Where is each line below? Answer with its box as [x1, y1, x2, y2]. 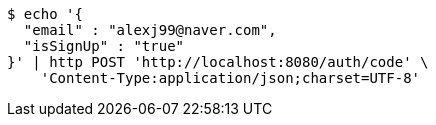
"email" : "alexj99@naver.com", [23, 22, 277, 38]
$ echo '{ [7, 6, 83, 22]
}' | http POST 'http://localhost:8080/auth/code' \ [7, 54, 429, 70]
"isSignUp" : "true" [23, 38, 185, 54]
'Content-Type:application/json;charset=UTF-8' [40, 70, 421, 86]
